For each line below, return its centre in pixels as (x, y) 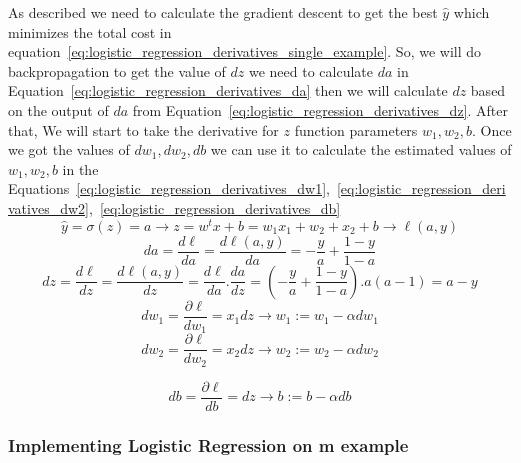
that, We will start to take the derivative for (143, 129)
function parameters (356, 129)
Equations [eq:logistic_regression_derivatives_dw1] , (169, 188)
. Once (491, 129)
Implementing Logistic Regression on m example (208, 444)
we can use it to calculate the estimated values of (361, 149)
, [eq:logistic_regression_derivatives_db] (214, 207)
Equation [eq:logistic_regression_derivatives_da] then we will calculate (228, 90)
